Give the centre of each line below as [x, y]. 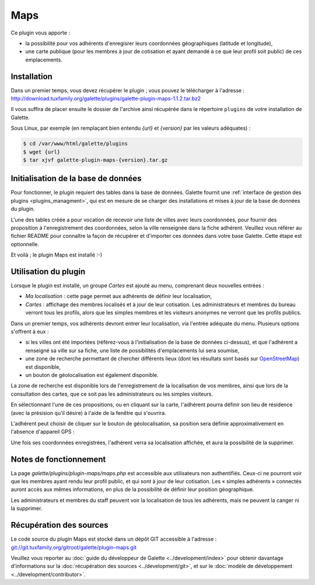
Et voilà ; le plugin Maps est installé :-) [57, 255]
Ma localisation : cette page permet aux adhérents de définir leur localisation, [119, 296]
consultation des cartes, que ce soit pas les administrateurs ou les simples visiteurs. [112, 394]
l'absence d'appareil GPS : [43, 432]
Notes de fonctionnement [58, 459]
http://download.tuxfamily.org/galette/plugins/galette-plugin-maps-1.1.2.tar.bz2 [106, 99]
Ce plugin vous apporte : [40, 33]
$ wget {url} [42, 152]
